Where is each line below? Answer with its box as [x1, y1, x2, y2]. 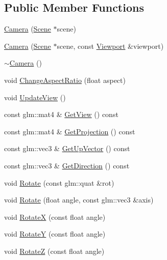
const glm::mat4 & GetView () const [4, 109, 118, 120]
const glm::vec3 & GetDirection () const [4, 160, 130, 170]
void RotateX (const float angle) [4, 211, 106, 222]
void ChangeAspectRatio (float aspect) [4, 74, 126, 85]
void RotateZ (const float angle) [4, 245, 105, 256]
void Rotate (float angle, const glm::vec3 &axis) [4, 194, 154, 205]
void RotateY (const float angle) [4, 228, 106, 239]
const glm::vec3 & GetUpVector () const [4, 143, 130, 154]
